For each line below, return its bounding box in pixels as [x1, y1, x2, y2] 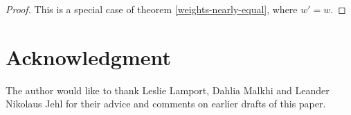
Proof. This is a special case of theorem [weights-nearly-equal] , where [6, 2, 298, 16]
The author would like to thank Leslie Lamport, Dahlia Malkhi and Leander [6, 82, 330, 97]
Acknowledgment [6, 42, 171, 71]
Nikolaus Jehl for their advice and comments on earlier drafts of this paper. [6, 96, 326, 111]
